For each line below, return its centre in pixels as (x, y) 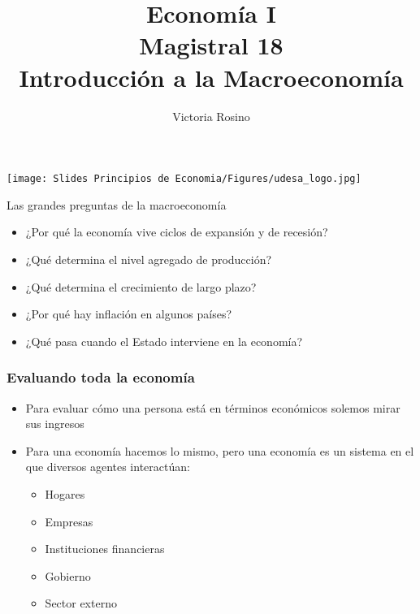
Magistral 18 (211, 45)
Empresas (69, 521)
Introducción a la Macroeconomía (211, 77)
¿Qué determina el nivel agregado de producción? (149, 259)
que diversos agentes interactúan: (108, 467)
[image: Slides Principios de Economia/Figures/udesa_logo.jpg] (184, 179)
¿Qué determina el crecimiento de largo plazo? (141, 286)
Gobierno (68, 575)
